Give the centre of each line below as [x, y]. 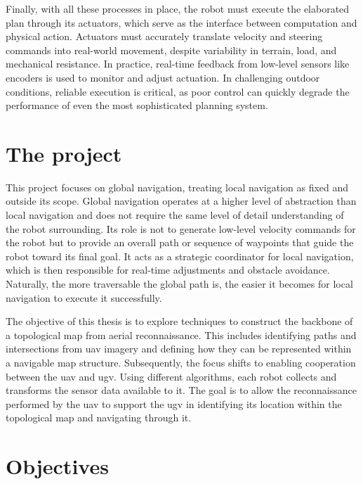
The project [64, 153]
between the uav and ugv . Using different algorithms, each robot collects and [171, 376]
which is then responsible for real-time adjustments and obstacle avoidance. [168, 270]
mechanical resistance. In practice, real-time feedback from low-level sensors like [178, 64]
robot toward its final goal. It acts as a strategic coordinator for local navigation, [180, 256]
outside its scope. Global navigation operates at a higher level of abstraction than [181, 201]
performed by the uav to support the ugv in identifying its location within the [174, 403]
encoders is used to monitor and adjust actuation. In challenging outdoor [163, 77]
